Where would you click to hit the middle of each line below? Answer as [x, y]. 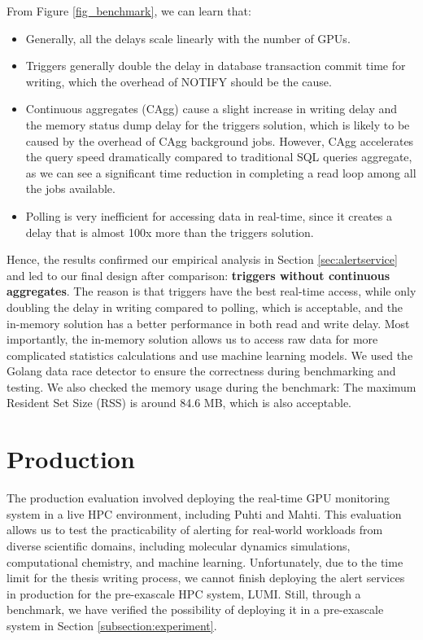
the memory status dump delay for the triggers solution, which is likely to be [218, 124]
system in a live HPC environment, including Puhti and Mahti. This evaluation [204, 513]
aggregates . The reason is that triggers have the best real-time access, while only [211, 291]
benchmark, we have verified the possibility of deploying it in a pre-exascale [195, 609]
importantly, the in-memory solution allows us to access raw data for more [192, 339]
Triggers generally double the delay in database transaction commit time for [216, 66]
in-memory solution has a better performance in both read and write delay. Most [208, 323]
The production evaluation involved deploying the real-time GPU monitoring [198, 498]
